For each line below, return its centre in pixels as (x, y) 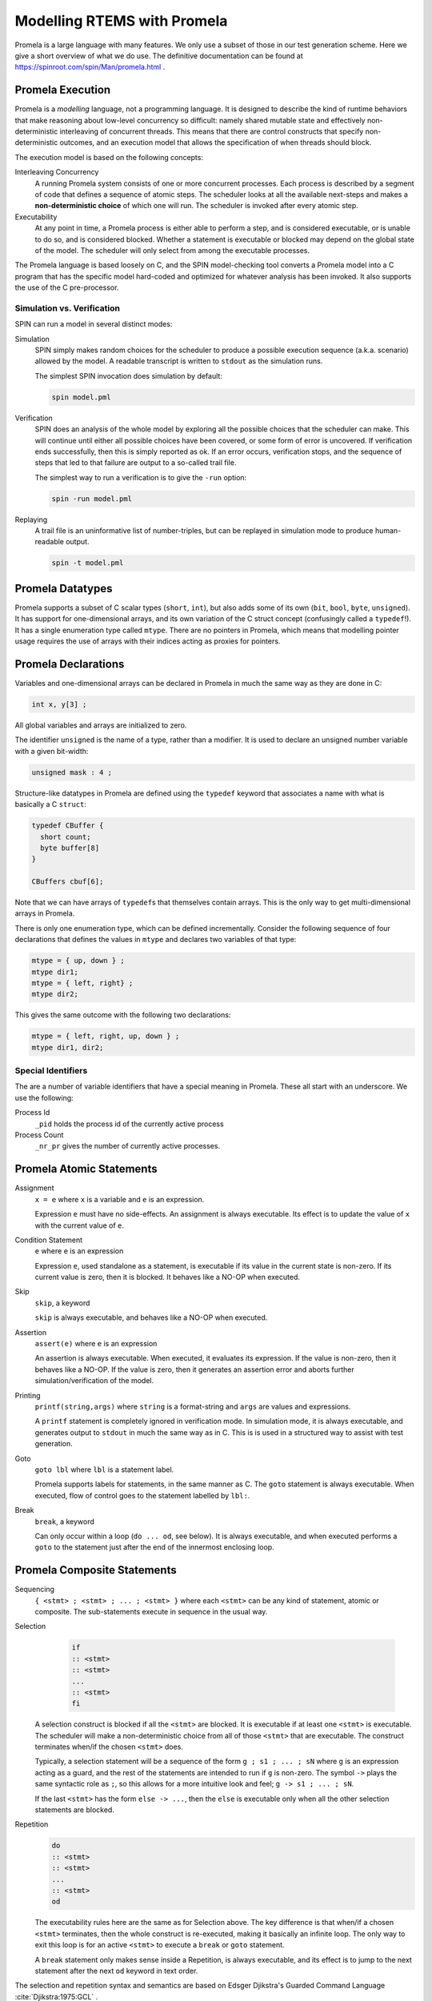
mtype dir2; (55, 994)
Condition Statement (49, 1240)
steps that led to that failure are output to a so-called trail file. (136, 463)
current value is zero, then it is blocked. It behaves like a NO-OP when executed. (167, 1277)
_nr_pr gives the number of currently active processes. (127, 1146)
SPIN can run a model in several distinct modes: (94, 324)
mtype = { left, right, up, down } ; (106, 1036)
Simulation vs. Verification (67, 308)
